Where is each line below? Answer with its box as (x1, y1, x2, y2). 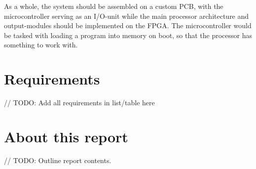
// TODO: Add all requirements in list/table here (4, 97, 155, 108)
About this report (4, 126, 128, 146)
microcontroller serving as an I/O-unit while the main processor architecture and (4, 10, 249, 21)
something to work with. (4, 40, 78, 50)
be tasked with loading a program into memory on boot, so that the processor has (4, 30, 253, 40)
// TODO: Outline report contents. (4, 155, 111, 165)
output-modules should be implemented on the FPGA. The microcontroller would (4, 20, 252, 31)
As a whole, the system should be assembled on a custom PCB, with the (4, 1, 223, 11)
